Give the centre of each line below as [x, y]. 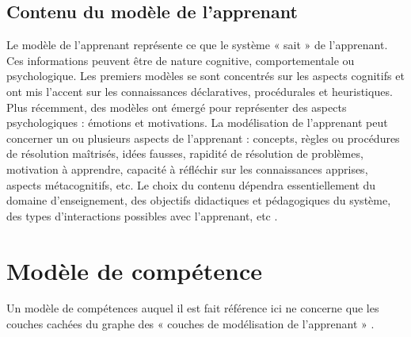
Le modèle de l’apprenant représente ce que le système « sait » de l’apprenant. [197, 45]
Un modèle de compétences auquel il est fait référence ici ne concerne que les [193, 308]
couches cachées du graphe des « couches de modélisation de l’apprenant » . [190, 324]
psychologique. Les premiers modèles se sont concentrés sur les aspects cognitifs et [205, 76]
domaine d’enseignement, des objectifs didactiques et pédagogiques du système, [199, 200]
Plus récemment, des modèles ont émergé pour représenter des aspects [177, 107]
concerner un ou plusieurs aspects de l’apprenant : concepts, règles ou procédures [203, 138]
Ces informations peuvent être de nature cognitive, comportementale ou [181, 60]
